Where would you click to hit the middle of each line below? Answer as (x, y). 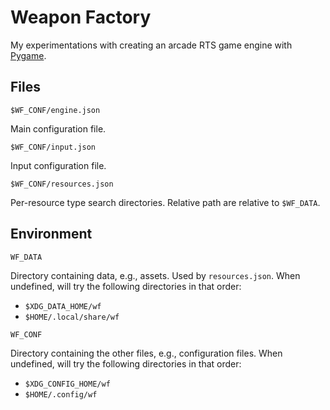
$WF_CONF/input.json (53, 147)
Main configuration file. (58, 128)
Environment (51, 234)
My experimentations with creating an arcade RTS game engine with (151, 45)
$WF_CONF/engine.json (55, 110)
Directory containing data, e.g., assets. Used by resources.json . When (155, 275)
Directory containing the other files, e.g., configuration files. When (146, 353)
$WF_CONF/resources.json (62, 184)
